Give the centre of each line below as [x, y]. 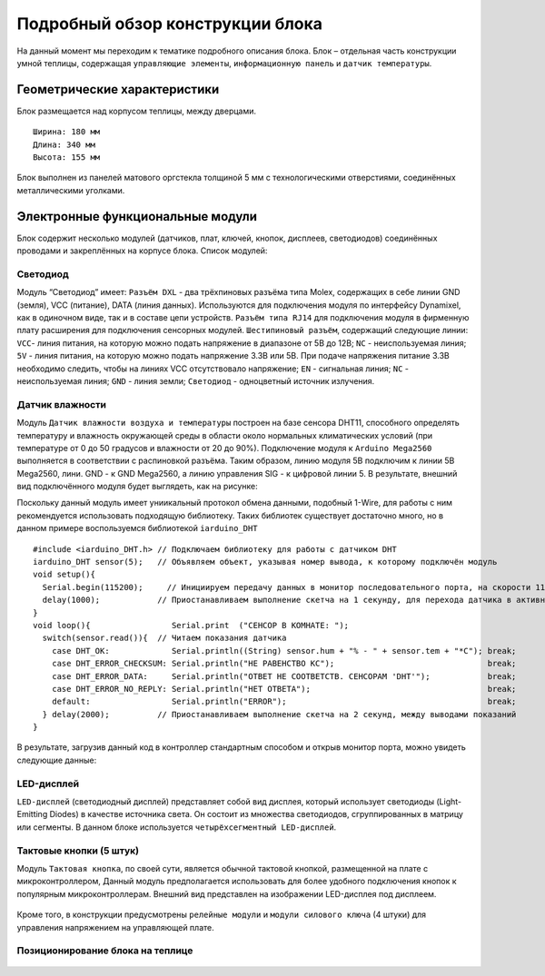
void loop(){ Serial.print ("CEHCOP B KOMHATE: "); [191, 625]
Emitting [32, 814]
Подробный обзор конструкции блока [169, 24]
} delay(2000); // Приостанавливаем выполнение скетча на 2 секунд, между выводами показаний [279, 714]
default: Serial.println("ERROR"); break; [284, 702]
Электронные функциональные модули [137, 217]
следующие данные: [57, 760]
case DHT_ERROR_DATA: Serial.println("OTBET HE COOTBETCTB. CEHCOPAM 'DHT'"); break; [284, 676]
